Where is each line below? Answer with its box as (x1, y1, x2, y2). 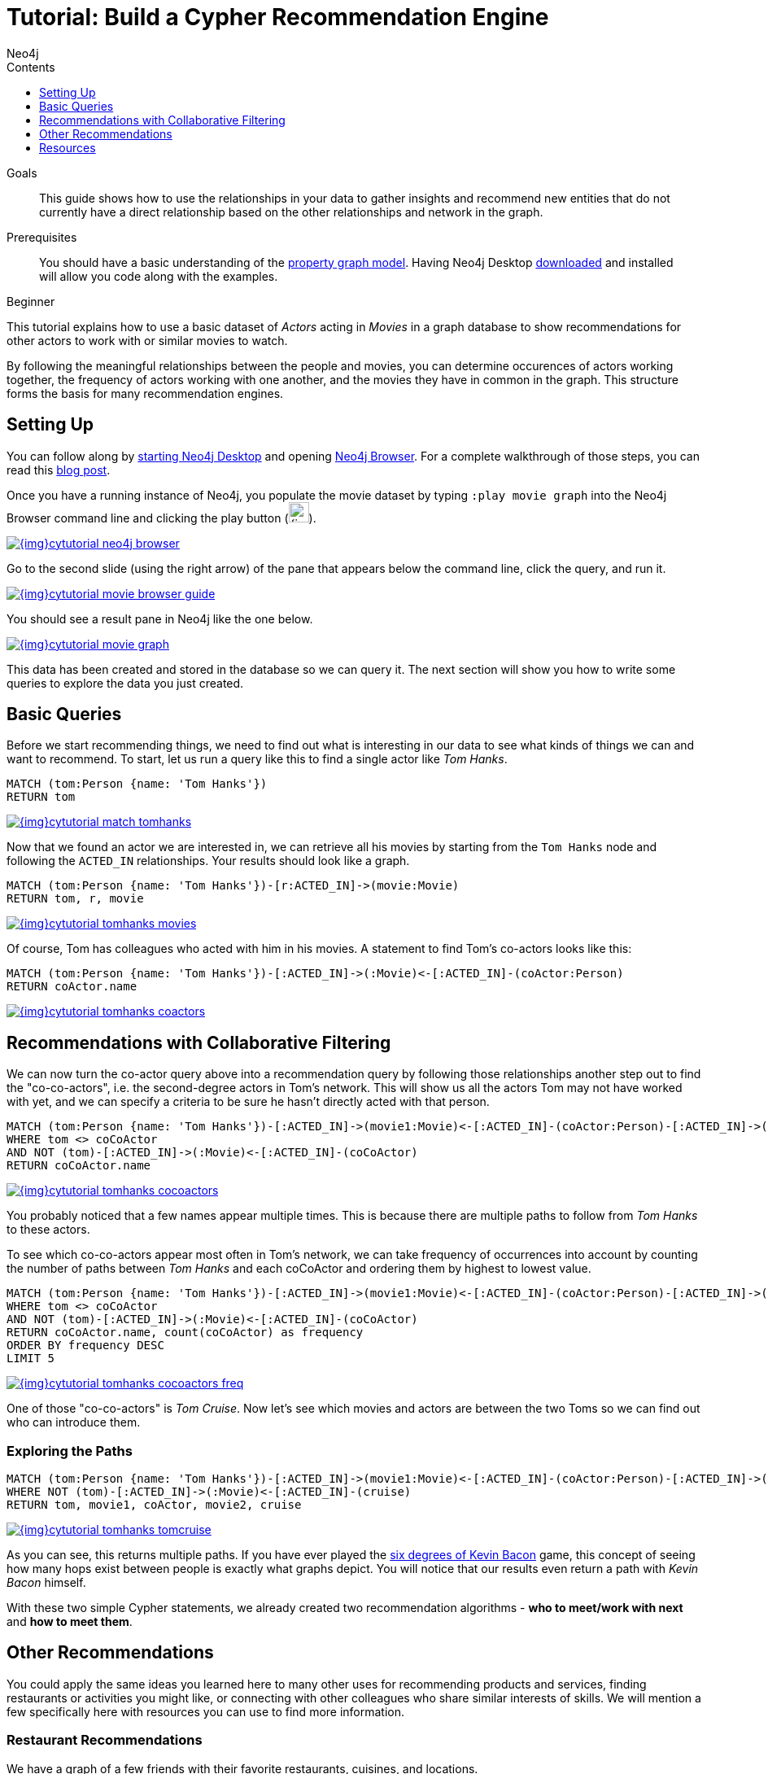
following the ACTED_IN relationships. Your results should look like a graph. (7, 854, 410, 868)
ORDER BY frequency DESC (7, 1339, 164, 1352)
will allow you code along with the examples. (39, 269, 278, 283)
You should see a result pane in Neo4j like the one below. (7, 611, 313, 626)
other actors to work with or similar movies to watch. (7, 333, 288, 347)
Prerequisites (7, 229, 77, 244)
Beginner (7, 294, 55, 308)
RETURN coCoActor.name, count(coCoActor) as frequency (7, 1326, 364, 1339)
